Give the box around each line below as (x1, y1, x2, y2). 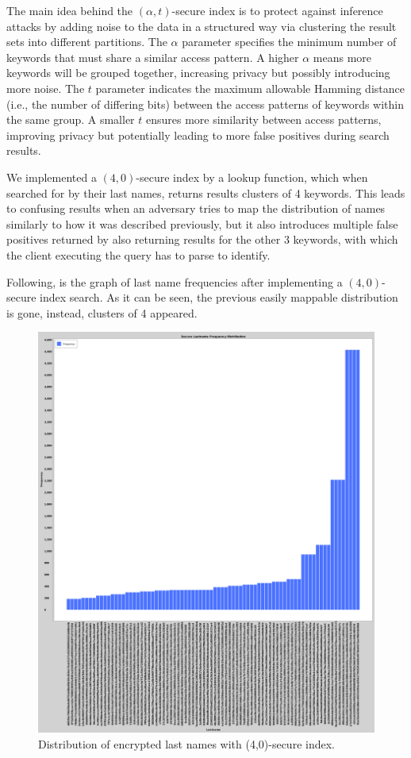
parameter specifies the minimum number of (182, 33, 397, 50)
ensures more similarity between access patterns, (145, 111, 382, 128)
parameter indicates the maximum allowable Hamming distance (95, 79, 405, 96)
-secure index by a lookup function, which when (136, 168, 368, 185)
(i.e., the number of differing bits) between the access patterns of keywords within (6, 95, 405, 112)
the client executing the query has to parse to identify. (6, 246, 271, 263)
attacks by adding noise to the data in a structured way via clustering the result (6, 17, 397, 34)
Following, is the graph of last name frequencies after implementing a (6, 273, 343, 290)
